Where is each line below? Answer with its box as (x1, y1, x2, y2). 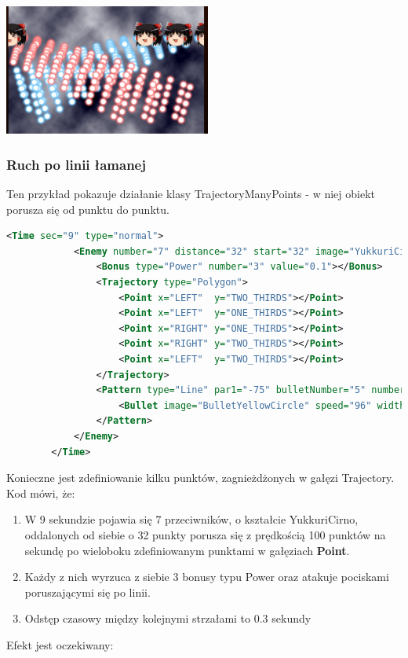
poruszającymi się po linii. (24, 583, 151, 600)
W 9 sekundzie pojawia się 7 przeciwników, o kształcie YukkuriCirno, (24, 511, 359, 528)
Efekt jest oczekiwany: (6, 636, 114, 652)
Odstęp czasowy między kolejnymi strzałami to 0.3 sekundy (24, 610, 311, 627)
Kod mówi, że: (6, 484, 75, 501)
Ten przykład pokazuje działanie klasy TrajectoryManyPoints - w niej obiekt (6, 186, 375, 202)
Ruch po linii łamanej (6, 154, 146, 174)
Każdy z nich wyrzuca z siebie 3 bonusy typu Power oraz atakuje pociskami (24, 568, 389, 585)
